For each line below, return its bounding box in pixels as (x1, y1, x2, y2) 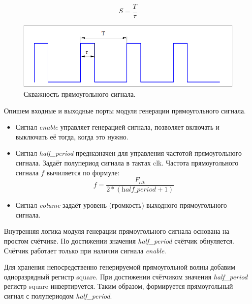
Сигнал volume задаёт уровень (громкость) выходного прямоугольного (15, 200, 227, 210)
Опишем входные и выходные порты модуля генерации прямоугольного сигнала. (4, 105, 246, 115)
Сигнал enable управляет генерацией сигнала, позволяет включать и (15, 122, 220, 132)
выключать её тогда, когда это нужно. (15, 131, 128, 141)
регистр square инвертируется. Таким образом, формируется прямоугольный (4, 281, 233, 291)
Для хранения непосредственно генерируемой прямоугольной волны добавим (4, 262, 235, 272)
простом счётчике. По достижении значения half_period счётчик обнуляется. (4, 236, 234, 246)
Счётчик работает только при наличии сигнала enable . (4, 245, 166, 255)
